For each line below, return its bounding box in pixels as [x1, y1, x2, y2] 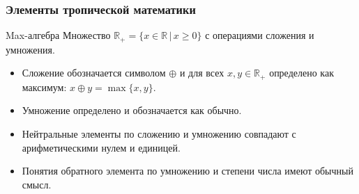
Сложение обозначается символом [22, 65, 166, 80]
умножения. [6, 42, 55, 56]
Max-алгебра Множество [6, 28, 111, 42]
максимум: [22, 79, 67, 94]
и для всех [179, 65, 224, 80]
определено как [269, 65, 334, 80]
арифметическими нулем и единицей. [22, 140, 181, 154]
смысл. [22, 177, 52, 191]
